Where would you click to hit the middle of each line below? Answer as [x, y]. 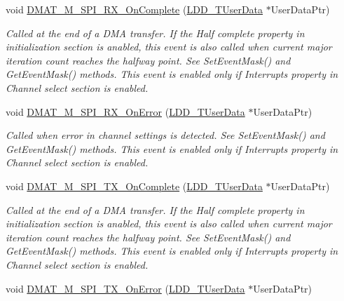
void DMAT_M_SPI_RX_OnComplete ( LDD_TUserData [135, 9]
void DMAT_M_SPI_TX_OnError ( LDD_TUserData [125, 288]
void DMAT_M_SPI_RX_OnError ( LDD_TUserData [125, 111]
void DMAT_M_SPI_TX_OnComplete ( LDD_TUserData [134, 186]
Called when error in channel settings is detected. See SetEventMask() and [165, 135]
